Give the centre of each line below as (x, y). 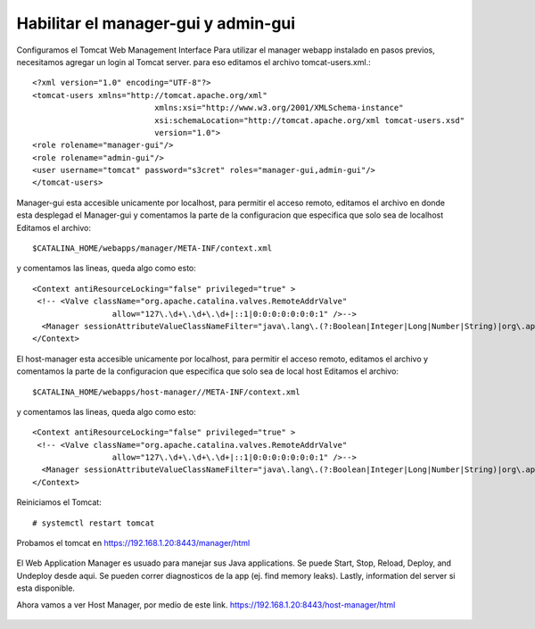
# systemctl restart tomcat (94, 523)
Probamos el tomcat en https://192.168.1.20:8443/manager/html (133, 543)
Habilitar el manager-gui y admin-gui (156, 23)
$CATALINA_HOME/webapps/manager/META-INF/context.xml (152, 248)
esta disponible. (46, 588)
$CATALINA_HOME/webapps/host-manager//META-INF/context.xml (166, 392)
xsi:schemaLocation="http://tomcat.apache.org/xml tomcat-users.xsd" (310, 120)
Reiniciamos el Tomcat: (59, 502)
